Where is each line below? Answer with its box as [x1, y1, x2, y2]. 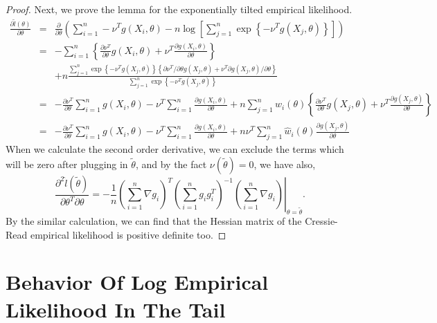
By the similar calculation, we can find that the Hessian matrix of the [6, 214, 302, 228]
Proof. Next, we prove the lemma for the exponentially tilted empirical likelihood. [6, 2, 353, 16]
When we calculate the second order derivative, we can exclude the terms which [6, 142, 344, 156]
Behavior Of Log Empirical [6, 268, 269, 296]
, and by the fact [135, 156, 207, 171]
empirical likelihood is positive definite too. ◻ [30, 227, 226, 241]
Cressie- [305, 214, 338, 228]
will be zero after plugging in [6, 156, 128, 171]
